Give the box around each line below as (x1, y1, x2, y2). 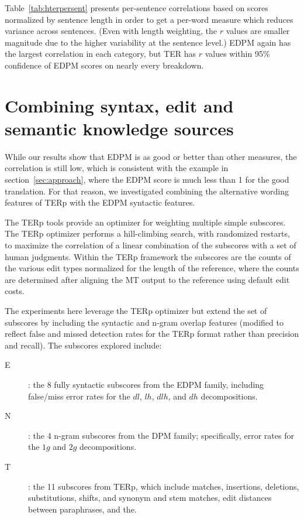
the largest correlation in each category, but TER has (5, 47, 196, 60)
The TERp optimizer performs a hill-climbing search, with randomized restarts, (5, 227, 290, 240)
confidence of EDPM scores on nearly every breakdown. (5, 59, 204, 71)
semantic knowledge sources (5, 116, 234, 140)
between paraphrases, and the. (28, 503, 137, 515)
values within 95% (205, 47, 270, 60)
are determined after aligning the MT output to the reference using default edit (5, 273, 290, 285)
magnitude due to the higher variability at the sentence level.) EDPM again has (5, 36, 291, 48)
